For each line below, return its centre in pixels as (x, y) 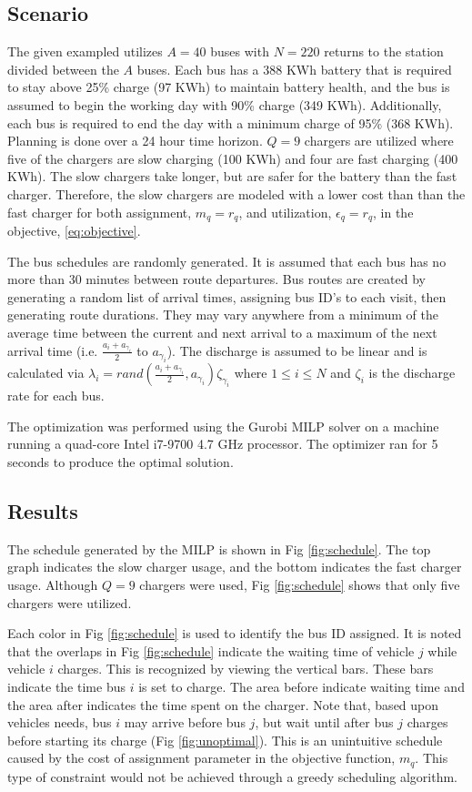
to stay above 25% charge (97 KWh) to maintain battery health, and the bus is (229, 87)
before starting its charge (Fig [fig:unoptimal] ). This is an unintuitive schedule (225, 740)
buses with (240, 51)
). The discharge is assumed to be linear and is (297, 350)
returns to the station (384, 51)
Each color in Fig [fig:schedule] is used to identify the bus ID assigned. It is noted (235, 633)
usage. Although (53, 585)
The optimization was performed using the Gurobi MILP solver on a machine (223, 426)
